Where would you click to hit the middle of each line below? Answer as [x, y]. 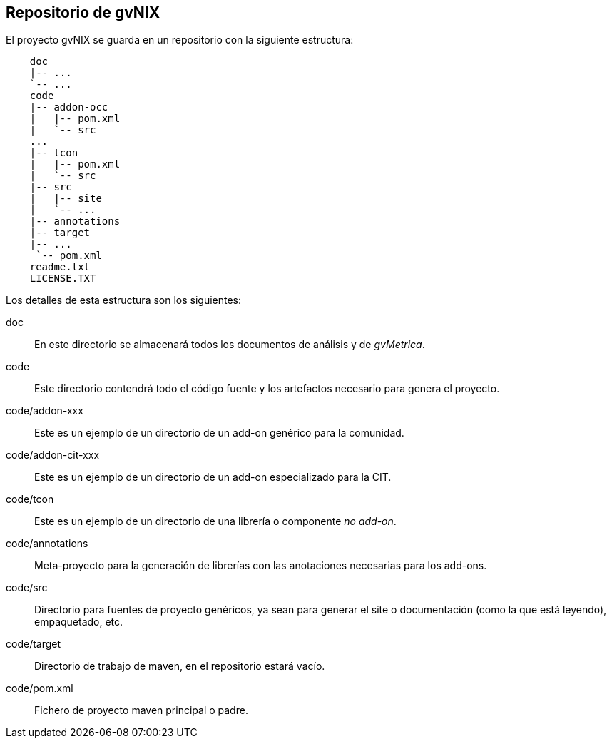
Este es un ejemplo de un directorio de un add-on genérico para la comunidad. [219, 433]
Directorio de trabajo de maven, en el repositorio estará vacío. [180, 666]
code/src [27, 588]
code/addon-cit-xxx [53, 455]
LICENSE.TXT [63, 279]
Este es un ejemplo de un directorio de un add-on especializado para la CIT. [213, 477]
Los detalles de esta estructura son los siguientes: [124, 300]
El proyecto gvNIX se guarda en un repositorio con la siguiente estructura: [180, 40]
